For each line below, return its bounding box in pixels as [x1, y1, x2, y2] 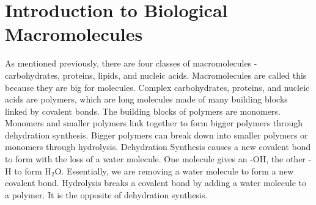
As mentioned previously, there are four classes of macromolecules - [5, 57, 257, 70]
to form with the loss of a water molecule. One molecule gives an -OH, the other [5, 153, 306, 165]
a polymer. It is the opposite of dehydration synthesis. [5, 188, 208, 201]
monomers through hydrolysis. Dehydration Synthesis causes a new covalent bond [5, 140, 311, 153]
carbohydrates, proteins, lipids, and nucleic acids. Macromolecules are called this [5, 68, 307, 81]
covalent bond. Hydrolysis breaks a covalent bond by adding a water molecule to [5, 176, 307, 189]
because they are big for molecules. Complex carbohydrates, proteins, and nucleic [5, 81, 310, 93]
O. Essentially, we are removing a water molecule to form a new [54, 164, 294, 177]
